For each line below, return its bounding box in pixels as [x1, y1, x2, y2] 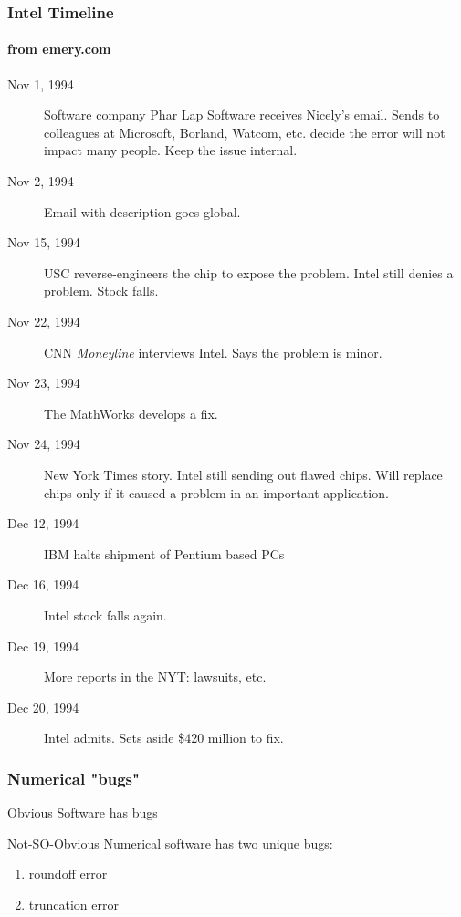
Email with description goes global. [44, 202, 241, 221]
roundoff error [28, 864, 108, 883]
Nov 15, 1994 [7, 233, 80, 252]
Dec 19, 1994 [7, 636, 79, 655]
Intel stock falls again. [44, 605, 167, 624]
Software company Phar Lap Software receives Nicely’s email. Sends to [44, 105, 440, 124]
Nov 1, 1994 [7, 74, 74, 93]
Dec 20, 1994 [7, 697, 79, 716]
